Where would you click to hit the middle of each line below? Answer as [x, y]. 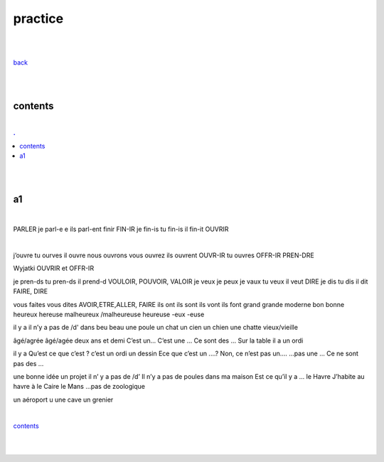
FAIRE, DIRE [31, 291]
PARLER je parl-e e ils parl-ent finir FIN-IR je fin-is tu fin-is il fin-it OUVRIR [121, 229]
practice [38, 18]
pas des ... [28, 363]
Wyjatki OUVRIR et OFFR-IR [54, 268]
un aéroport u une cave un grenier [63, 399]
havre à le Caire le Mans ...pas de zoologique [79, 387]
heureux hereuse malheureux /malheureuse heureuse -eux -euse [109, 314]
